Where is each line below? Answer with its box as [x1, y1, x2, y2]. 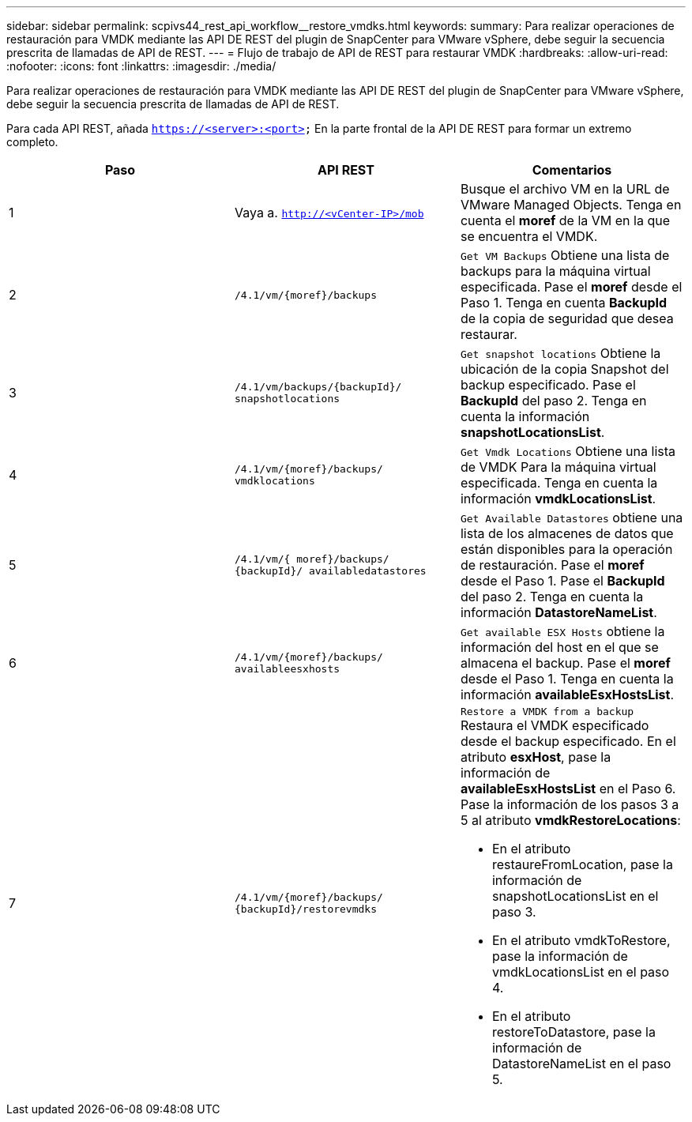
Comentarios [532, 162, 612, 178]
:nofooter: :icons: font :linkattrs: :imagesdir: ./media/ [6, 59, 276, 73]
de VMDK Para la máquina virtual [460, 459, 656, 475]
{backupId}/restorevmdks [234, 902, 377, 915]
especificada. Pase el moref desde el [460, 279, 683, 295]
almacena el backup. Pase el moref [460, 655, 671, 671]
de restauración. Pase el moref [460, 557, 645, 573]
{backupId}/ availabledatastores [234, 565, 427, 577]
